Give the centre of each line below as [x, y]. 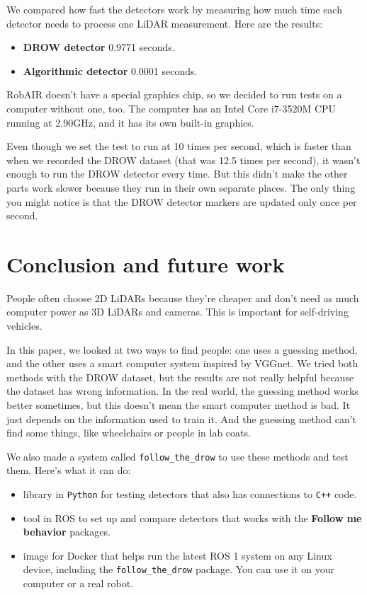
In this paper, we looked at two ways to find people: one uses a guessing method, [182, 349]
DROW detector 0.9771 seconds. [99, 47]
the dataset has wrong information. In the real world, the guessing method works [182, 391]
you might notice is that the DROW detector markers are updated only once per [182, 201]
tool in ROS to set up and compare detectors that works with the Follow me [192, 518]
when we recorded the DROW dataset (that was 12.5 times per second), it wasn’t [183, 160]
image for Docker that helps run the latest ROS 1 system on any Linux [177, 555]
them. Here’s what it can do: [69, 470]
